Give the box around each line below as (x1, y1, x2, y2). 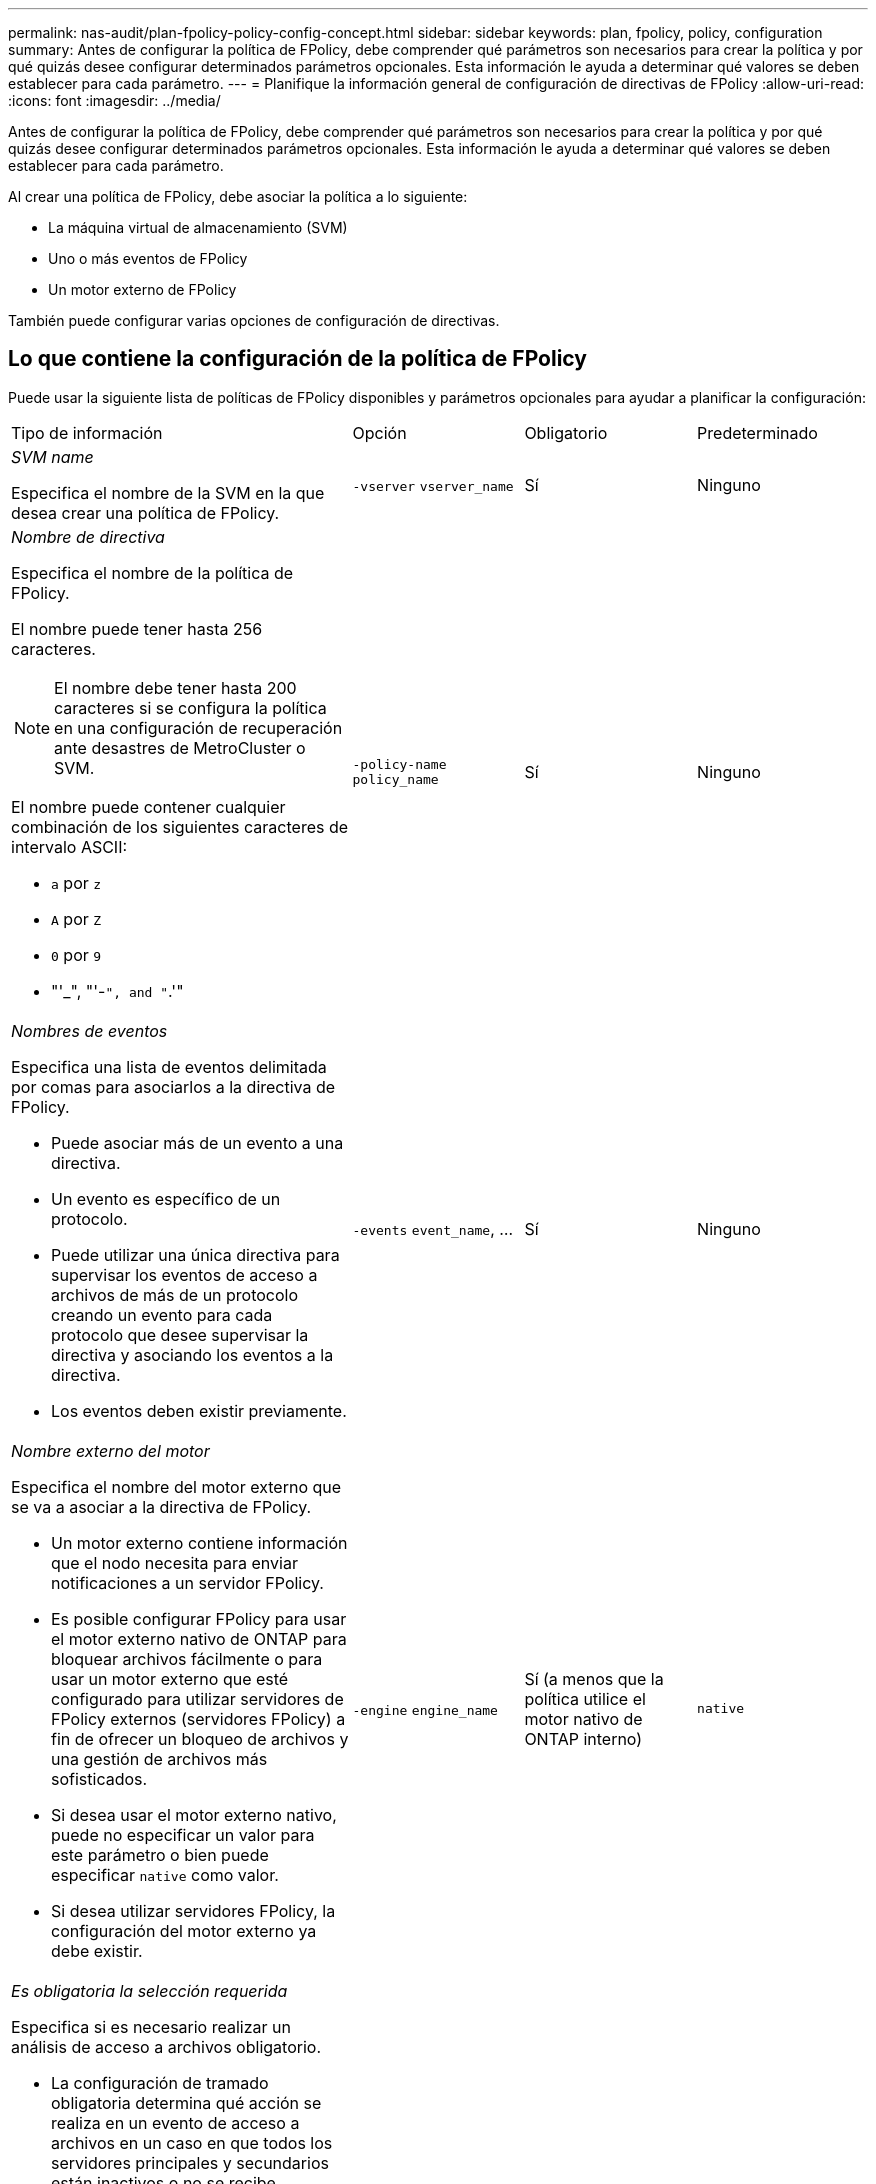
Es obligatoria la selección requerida (11, 1980, 288, 2001)
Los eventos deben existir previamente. (51, 1400, 347, 1421)
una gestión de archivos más (51, 1748, 268, 1769)
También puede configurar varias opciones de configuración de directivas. (8, 312, 500, 329)
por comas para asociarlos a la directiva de (11, 1076, 336, 1097)
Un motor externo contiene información (51, 1532, 348, 1553)
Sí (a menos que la (524, 1668, 664, 1689)
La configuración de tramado (51, 2072, 269, 2093)
